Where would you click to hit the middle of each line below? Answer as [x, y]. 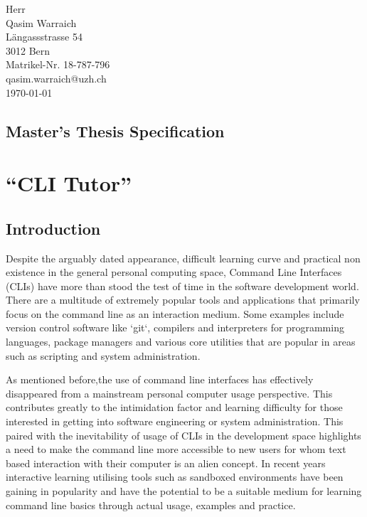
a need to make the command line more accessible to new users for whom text [176, 449]
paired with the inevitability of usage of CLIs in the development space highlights [183, 435]
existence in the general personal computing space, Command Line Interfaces [174, 272]
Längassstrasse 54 [44, 37]
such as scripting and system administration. [103, 355]
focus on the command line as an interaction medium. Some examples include [175, 313]
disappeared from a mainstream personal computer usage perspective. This [169, 393]
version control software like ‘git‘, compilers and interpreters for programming [175, 327]
